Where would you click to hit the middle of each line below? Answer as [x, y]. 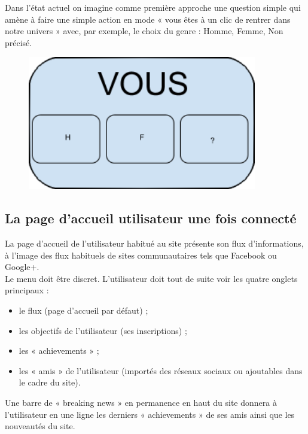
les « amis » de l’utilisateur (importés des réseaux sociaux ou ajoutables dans [161, 370]
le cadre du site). [50, 382]
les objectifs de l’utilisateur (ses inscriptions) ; [103, 330]
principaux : [27, 290]
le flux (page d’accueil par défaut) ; [83, 310]
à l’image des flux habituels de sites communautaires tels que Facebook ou [141, 255]
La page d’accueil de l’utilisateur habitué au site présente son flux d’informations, [154, 243]
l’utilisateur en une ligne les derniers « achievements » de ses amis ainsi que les [150, 414]
